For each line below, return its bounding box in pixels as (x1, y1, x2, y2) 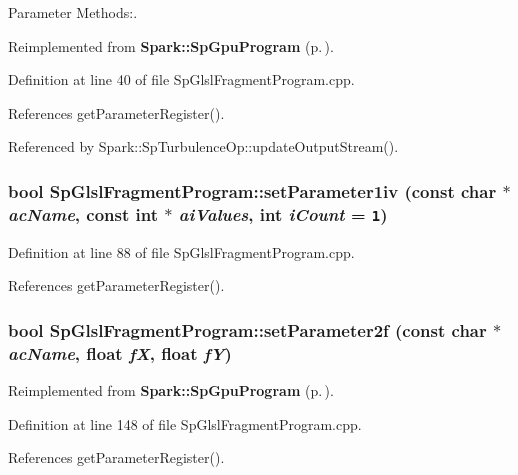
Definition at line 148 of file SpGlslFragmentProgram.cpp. (8, 413, 362, 434)
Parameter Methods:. (8, 2, 138, 22)
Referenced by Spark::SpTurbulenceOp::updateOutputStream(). (8, 136, 399, 157)
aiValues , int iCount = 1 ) (178, 201, 388, 226)
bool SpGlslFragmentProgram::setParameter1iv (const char (8, 178, 497, 203)
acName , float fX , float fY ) (8, 340, 232, 365)
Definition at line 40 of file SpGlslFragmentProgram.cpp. (8, 69, 355, 90)
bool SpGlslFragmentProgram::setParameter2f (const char (8, 317, 487, 342)
